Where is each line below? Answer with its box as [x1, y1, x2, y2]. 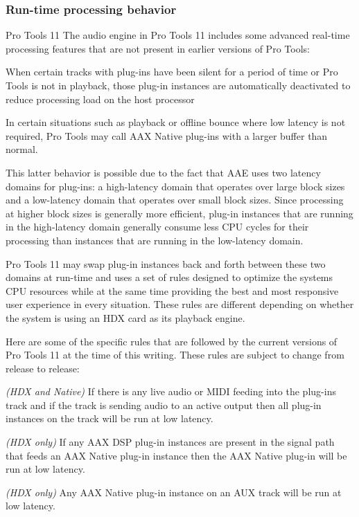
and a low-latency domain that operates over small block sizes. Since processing [6, 192, 344, 207]
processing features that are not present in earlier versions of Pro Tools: [6, 41, 310, 55]
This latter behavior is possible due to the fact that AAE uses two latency [6, 165, 321, 179]
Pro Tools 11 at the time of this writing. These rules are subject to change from [6, 347, 344, 362]
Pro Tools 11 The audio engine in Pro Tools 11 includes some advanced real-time [6, 28, 350, 42]
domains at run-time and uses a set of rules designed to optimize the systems [6, 270, 333, 284]
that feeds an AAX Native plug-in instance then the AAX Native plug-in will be [6, 448, 347, 462]
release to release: [6, 361, 80, 375]
